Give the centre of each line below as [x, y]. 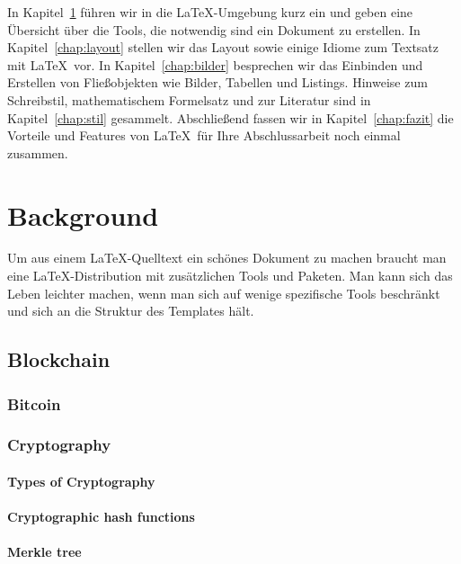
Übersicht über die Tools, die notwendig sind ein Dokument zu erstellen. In [214, 29]
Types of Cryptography [81, 481]
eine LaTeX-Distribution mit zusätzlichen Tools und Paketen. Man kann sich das [230, 276]
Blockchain [59, 359]
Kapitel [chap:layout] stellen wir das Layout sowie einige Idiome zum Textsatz [223, 47]
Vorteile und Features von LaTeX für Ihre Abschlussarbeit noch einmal [204, 135]
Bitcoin [34, 403]
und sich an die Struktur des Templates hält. [131, 311]
